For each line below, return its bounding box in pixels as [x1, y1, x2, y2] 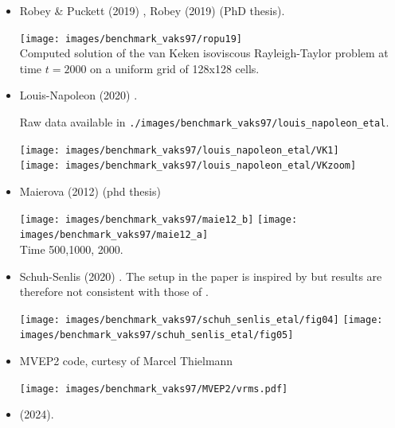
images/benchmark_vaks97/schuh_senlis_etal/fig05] [19, 329, 294, 341]
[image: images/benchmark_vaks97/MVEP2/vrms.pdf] [19, 383, 288, 395]
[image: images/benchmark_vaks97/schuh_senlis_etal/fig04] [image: [19, 313, 383, 325]
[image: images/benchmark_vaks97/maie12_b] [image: [19, 213, 298, 225]
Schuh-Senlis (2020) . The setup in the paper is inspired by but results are [19, 267, 382, 284]
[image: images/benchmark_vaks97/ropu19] [19, 33, 242, 45]
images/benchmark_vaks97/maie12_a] [19, 229, 209, 241]
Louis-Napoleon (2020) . [19, 87, 138, 103]
